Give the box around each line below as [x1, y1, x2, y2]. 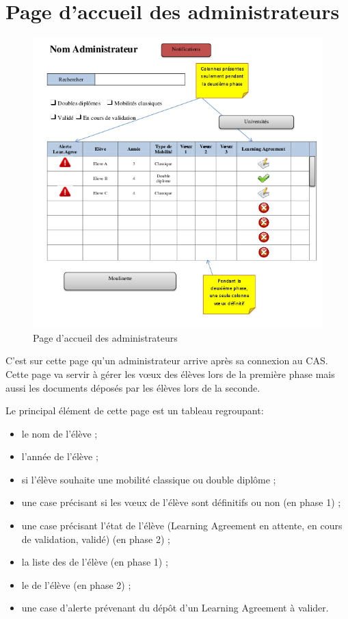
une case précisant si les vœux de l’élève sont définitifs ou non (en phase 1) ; [21, 495, 341, 509]
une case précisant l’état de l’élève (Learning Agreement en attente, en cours [21, 518, 343, 533]
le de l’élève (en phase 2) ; [21, 577, 131, 592]
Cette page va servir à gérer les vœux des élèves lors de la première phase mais [5, 366, 335, 381]
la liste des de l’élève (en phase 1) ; [21, 555, 168, 569]
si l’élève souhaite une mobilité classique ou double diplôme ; [21, 472, 276, 486]
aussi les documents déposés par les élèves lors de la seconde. [5, 380, 260, 394]
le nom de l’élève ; [21, 426, 98, 440]
